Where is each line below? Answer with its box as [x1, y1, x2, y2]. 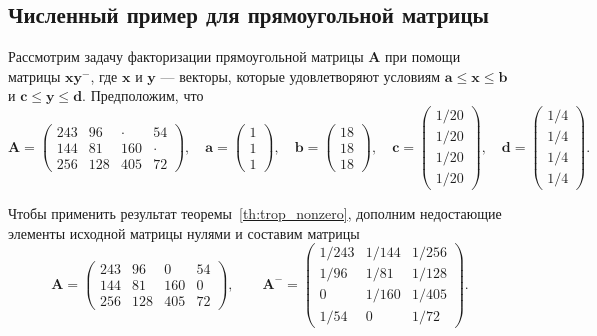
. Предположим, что [82, 85, 204, 106]
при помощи [385, 46, 461, 67]
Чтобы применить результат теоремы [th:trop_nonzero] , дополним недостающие [8, 203, 502, 224]
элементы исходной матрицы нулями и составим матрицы [8, 222, 360, 243]
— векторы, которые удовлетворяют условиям [160, 65, 441, 86]
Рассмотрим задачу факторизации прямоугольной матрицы [8, 46, 364, 67]
